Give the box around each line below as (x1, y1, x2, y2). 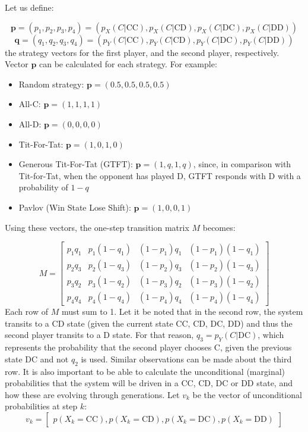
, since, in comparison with (193, 158, 291, 170)
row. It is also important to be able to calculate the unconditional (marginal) (5, 365, 285, 377)
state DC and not (5, 352, 69, 365)
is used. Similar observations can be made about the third (81, 352, 292, 365)
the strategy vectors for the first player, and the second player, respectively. (5, 46, 280, 58)
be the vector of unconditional (192, 388, 302, 400)
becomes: (202, 221, 236, 233)
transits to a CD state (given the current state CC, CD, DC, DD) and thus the (5, 317, 293, 329)
